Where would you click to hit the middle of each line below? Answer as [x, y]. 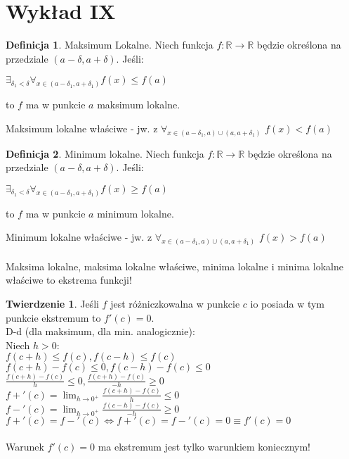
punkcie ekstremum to [53, 317]
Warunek [25, 447]
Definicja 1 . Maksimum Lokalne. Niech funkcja [110, 45]
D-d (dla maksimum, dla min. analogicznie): [100, 331]
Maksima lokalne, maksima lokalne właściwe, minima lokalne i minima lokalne [174, 266]
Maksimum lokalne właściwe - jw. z [82, 128]
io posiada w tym [288, 303]
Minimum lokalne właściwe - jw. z [79, 237]
